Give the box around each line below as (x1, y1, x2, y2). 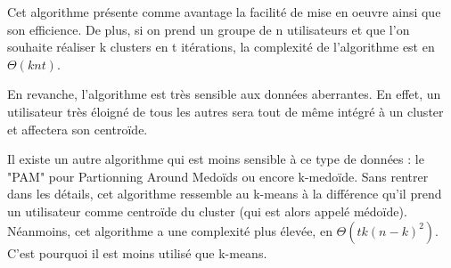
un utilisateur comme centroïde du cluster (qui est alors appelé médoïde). (7, 201, 407, 220)
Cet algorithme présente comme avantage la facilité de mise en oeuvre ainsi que (7, 3, 441, 20)
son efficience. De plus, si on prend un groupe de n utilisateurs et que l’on (7, 20, 410, 38)
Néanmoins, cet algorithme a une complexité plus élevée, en (7, 221, 332, 240)
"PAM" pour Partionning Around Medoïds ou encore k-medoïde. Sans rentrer (7, 166, 429, 185)
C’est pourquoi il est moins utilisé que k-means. (7, 243, 267, 262)
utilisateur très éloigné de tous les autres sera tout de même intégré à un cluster (7, 102, 444, 120)
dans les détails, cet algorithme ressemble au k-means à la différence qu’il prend (7, 184, 442, 203)
